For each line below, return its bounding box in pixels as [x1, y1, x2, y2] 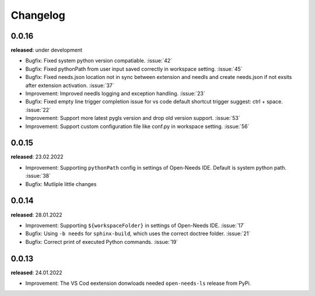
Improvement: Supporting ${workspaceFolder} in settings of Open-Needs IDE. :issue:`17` [25, 222, 245, 229]
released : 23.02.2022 [10, 153, 64, 160]
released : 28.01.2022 [10, 211, 62, 218]
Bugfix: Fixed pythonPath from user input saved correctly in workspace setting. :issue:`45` [25, 65, 243, 73]
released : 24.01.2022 [10, 269, 62, 276]
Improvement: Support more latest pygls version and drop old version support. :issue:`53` [25, 115, 240, 122]
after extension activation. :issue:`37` [25, 82, 114, 89]
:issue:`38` [25, 173, 51, 180]
